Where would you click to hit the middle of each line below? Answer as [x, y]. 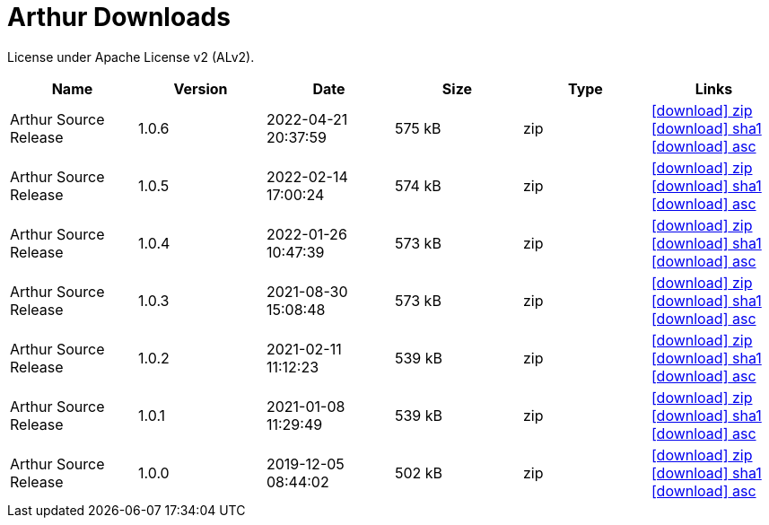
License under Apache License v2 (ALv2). [131, 57]
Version [201, 88]
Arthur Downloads [119, 17]
